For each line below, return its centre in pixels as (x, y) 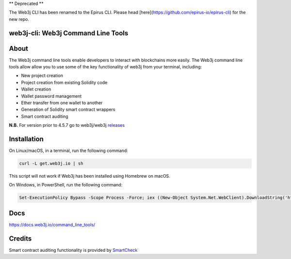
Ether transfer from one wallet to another (62, 103)
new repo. (19, 19)
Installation (26, 139)
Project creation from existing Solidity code (64, 82)
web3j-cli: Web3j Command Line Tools (69, 33)
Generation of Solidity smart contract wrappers (68, 109)
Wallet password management (51, 96)
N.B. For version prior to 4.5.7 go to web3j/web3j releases (67, 125)
